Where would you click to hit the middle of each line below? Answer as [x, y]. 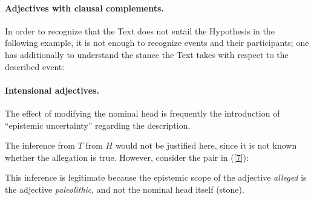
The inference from [40, 145]
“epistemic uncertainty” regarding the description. [98, 125]
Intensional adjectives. [52, 90]
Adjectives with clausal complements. [84, 8]
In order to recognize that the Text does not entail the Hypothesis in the [140, 31]
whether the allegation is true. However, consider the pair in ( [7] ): [127, 157]
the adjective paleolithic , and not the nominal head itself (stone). [125, 189]
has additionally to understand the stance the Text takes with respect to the [147, 54]
